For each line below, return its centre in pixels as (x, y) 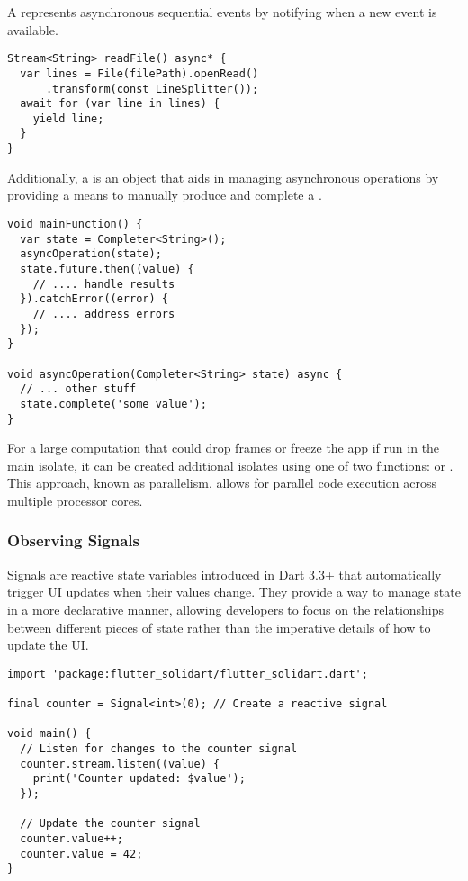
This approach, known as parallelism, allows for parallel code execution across (222, 483)
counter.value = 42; (81, 854)
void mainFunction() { (75, 224)
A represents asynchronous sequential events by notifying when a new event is (222, 12)
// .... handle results (104, 284)
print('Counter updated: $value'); (139, 779)
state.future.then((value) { (107, 269)
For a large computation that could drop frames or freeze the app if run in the (224, 448)
